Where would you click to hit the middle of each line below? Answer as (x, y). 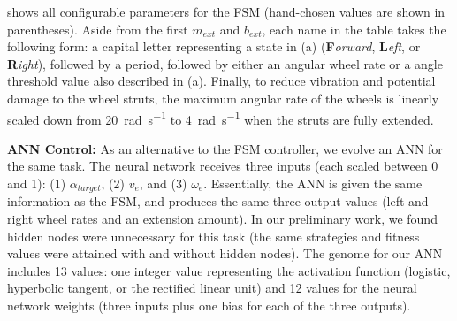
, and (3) (163, 183)
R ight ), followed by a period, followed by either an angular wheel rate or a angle (225, 63)
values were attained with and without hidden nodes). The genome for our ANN (225, 253)
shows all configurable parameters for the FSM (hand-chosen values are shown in (226, 11)
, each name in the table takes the (354, 29)
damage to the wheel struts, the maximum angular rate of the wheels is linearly (223, 98)
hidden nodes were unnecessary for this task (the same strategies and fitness (213, 236)
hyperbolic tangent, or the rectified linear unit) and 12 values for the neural (212, 288)
